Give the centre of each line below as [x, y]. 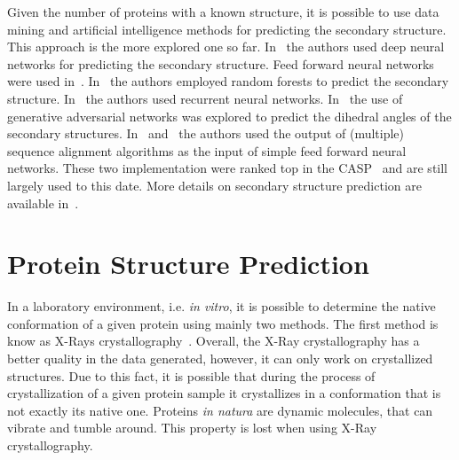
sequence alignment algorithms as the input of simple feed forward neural [207, 150]
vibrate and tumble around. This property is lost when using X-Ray [192, 428]
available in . [43, 203]
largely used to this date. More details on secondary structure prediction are [214, 185]
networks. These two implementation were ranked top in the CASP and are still [228, 168]
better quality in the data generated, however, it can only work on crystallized [220, 359]
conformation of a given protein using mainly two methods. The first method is [223, 323]
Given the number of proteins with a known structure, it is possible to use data [223, 12]
